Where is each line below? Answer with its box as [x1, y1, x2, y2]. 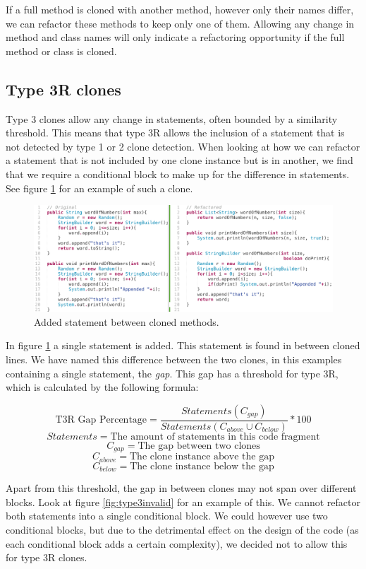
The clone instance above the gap [130, 452, 274, 462]
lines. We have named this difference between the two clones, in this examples [6, 352, 342, 367]
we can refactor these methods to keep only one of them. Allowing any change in [6, 16, 355, 30]
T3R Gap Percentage [55, 415, 147, 426]
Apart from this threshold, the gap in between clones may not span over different [6, 481, 357, 495]
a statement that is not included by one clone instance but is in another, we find [6, 153, 353, 168]
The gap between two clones [138, 440, 260, 451]
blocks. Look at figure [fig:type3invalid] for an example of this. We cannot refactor [6, 494, 361, 509]
